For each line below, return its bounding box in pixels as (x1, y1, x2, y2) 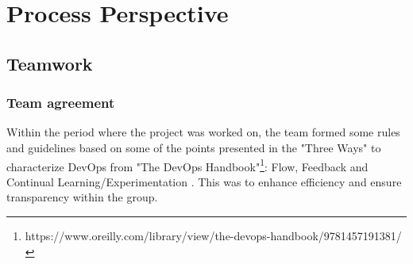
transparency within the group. (6, 189, 158, 205)
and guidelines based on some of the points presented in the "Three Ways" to (6, 139, 381, 155)
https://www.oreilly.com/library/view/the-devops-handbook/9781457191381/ (25, 228, 402, 243)
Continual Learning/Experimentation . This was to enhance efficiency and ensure (6, 173, 402, 189)
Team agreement (6, 93, 115, 113)
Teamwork (6, 51, 93, 75)
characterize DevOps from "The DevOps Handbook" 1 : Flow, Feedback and (6, 155, 369, 174)
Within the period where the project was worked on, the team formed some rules (6, 124, 400, 140)
